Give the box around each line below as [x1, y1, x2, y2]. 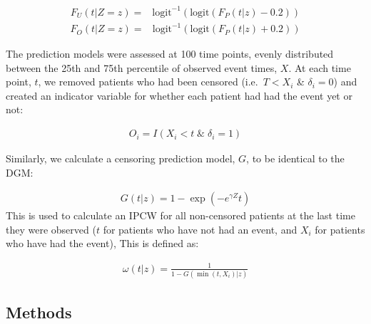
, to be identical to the [246, 151, 345, 166]
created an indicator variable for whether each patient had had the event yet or [6, 88, 352, 103]
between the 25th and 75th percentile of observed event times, [6, 60, 278, 75]
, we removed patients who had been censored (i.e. [38, 74, 258, 89]
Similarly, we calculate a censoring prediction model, [6, 151, 235, 166]
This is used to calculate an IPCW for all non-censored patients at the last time [6, 208, 355, 223]
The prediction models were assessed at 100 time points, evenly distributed [6, 46, 334, 61]
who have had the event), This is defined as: [6, 236, 199, 251]
